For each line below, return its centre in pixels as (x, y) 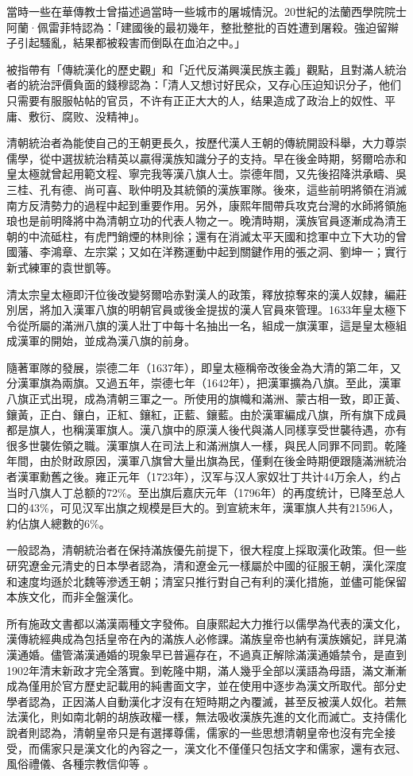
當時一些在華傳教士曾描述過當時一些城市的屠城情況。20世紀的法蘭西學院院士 (206, 11)
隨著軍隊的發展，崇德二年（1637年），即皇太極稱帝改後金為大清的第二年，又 (204, 367)
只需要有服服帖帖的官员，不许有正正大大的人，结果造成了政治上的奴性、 (195, 100)
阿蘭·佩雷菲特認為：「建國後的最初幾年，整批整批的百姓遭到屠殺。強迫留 (197, 27)
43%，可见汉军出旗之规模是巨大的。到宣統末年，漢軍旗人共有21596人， (214, 508)
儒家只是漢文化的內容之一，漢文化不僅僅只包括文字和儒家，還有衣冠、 (223, 748)
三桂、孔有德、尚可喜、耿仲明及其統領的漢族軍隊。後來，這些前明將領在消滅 (206, 189)
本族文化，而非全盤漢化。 (73, 597)
